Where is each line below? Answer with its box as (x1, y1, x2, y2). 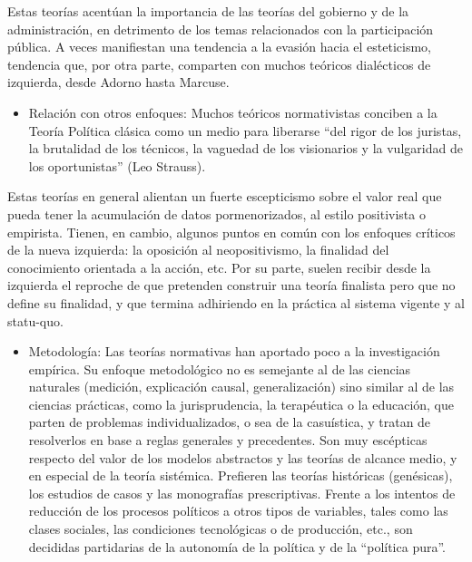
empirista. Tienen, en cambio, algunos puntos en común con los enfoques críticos (7, 222, 456, 241)
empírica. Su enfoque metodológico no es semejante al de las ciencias (28, 359, 411, 378)
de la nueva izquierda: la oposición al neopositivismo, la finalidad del (7, 240, 389, 259)
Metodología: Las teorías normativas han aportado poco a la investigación (28, 342, 440, 361)
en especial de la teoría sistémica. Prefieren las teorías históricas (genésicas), (28, 466, 453, 485)
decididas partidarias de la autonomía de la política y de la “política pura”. (28, 537, 446, 556)
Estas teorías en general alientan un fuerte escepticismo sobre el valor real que (7, 187, 442, 206)
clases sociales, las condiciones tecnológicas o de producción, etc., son (28, 519, 413, 538)
